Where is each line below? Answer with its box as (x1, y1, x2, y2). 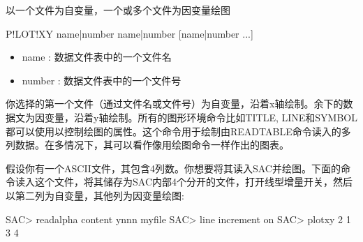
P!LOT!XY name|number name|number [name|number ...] (6, 26, 253, 40)
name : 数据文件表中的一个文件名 (22, 50, 172, 64)
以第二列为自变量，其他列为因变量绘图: (6, 188, 184, 202)
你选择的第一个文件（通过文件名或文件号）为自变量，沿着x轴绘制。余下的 (6, 96, 343, 111)
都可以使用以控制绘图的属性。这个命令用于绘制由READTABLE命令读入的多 (6, 123, 351, 138)
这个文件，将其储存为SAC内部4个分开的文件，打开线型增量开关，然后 (34, 174, 353, 189)
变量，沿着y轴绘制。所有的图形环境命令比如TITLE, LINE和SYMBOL (44, 109, 358, 124)
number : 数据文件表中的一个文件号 (22, 73, 181, 87)
